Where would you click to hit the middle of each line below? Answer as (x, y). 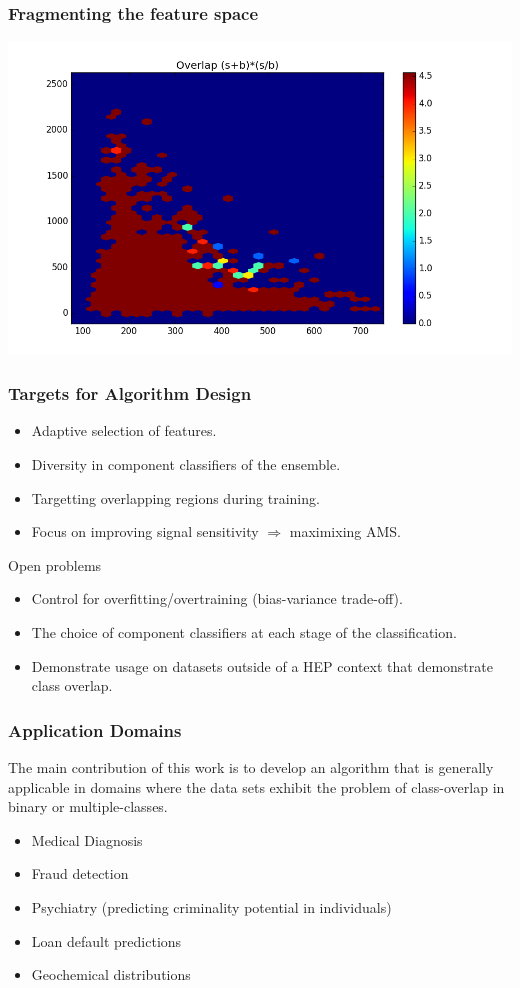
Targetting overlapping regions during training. (175, 497)
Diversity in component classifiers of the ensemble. (186, 463)
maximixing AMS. (345, 531)
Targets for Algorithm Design (130, 393)
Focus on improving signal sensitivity (145, 531)
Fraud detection (80, 873)
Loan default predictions (106, 940)
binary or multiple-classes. (88, 806)
